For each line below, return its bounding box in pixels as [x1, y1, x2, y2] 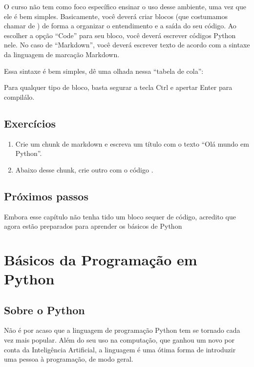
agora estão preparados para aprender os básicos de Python [4, 221, 182, 231]
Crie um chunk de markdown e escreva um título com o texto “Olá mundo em [15, 138, 249, 149]
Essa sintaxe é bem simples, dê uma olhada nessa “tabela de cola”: [4, 65, 204, 76]
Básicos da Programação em [4, 249, 197, 269]
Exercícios [4, 115, 56, 130]
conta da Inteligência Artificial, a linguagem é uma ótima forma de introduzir [4, 344, 236, 354]
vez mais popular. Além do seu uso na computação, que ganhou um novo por [4, 335, 235, 345]
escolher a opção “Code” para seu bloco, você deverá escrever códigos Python [4, 30, 236, 40]
